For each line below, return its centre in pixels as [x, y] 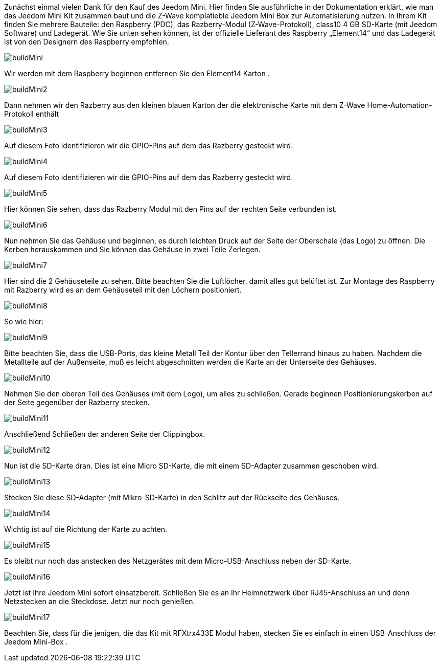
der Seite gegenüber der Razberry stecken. [77, 402]
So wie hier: [24, 321]
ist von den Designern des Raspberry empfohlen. [87, 42]
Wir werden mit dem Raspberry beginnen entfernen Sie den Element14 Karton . [137, 73]
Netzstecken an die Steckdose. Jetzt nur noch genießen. [100, 601]
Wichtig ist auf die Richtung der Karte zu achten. [86, 529]
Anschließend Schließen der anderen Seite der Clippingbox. [105, 434]
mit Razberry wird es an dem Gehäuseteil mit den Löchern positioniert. [123, 290]
